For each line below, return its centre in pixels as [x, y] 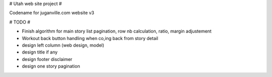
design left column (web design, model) [63, 45]
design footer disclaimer [47, 59]
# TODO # [20, 22]
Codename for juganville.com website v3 [52, 13]
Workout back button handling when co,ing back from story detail [90, 38]
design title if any [40, 52]
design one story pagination [51, 66]
